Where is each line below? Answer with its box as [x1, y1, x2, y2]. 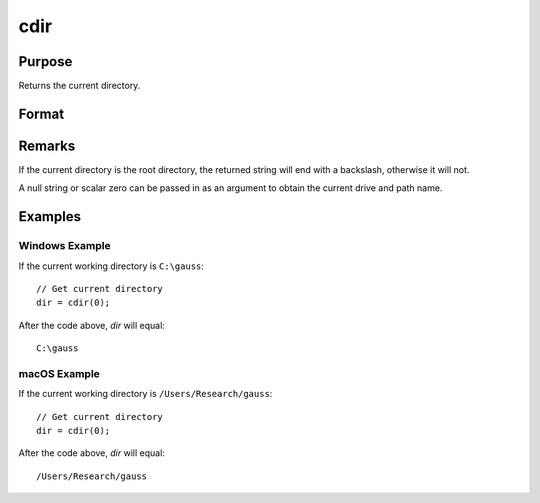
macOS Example [18, 366, 100, 380]
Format [18, 105, 65, 122]
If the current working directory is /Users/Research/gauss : [18, 388, 273, 400]
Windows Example [18, 239, 111, 253]
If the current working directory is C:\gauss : [18, 260, 205, 272]
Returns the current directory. [18, 80, 141, 92]
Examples [18, 208, 82, 225]
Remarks [18, 137, 76, 154]
